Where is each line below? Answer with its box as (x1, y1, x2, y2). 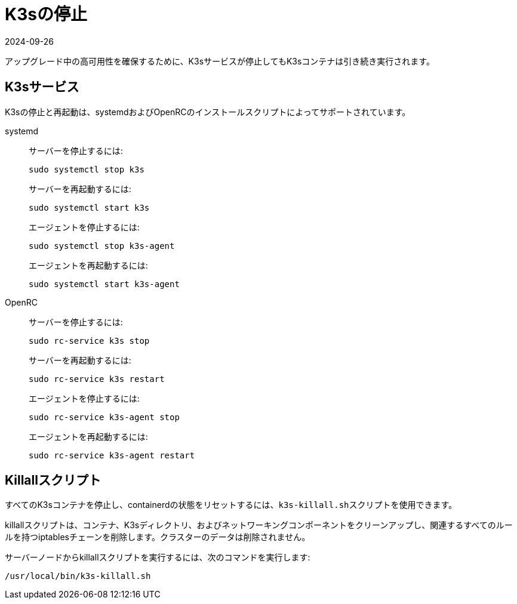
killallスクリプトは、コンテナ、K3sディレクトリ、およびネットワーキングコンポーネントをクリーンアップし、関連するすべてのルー (5, 520, 513, 531)
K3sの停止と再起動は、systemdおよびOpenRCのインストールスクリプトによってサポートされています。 (5, 106, 411, 117)
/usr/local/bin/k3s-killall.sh (5, 571, 151, 581)
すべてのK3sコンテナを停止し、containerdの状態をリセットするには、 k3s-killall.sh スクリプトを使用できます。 (5, 500, 457, 510)
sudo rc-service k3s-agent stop (29, 412, 180, 422)
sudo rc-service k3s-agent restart (29, 450, 195, 460)
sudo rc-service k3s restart (29, 374, 165, 384)
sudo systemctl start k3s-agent (29, 279, 180, 289)
